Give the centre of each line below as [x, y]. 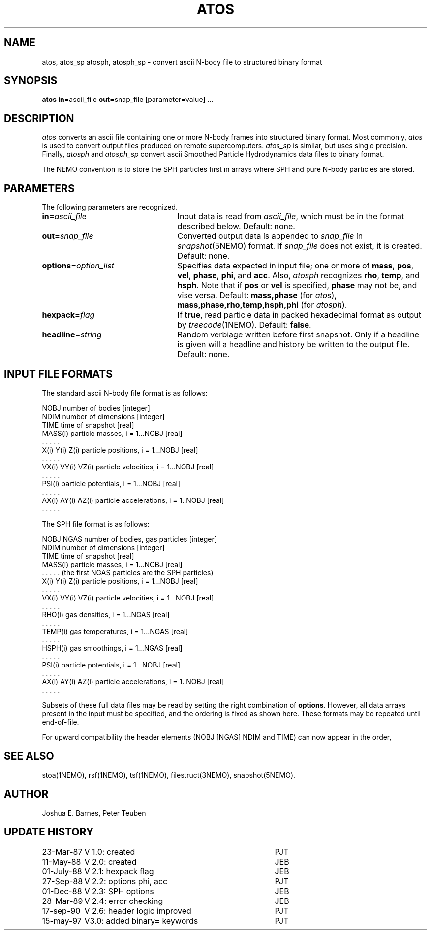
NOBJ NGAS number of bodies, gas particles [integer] [129, 539]
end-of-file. [61, 722]
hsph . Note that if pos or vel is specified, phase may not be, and [297, 285]
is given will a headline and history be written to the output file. [293, 345]
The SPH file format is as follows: [96, 524]
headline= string [72, 335]
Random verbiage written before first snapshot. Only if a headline [298, 335]
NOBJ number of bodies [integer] [96, 408]
